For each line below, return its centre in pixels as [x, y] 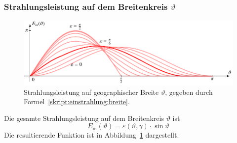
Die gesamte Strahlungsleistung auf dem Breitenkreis [84, 118]
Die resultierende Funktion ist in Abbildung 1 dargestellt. [92, 135]
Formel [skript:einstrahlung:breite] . [77, 101]
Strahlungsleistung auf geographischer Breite [91, 92]
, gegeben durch [189, 92]
